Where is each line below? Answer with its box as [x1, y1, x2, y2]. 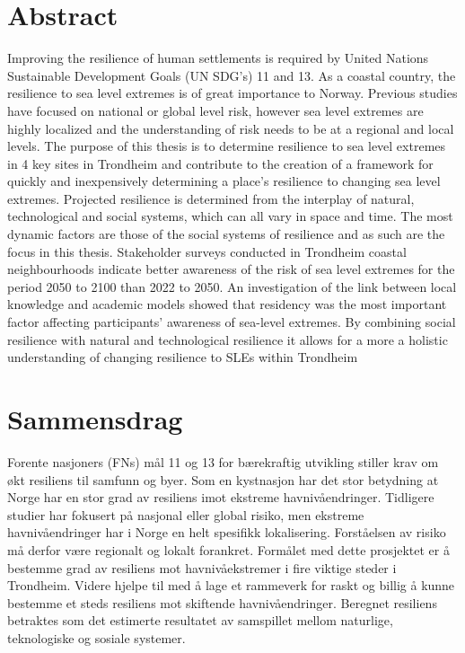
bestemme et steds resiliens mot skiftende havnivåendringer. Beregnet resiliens [7, 593, 437, 612]
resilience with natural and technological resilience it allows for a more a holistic [7, 330, 448, 349]
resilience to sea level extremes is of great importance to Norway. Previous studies [7, 84, 458, 102]
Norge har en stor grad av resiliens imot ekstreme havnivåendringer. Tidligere [7, 488, 434, 507]
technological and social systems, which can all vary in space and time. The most [7, 207, 453, 225]
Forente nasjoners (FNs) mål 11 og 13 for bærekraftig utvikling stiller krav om [7, 452, 439, 471]
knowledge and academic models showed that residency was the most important [7, 295, 447, 313]
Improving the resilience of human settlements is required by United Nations [7, 49, 429, 67]
